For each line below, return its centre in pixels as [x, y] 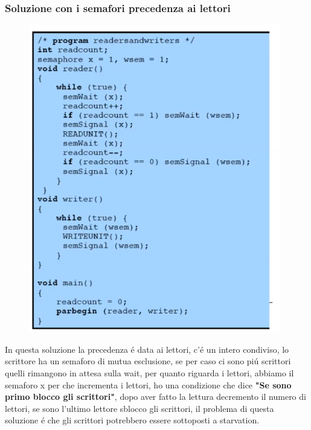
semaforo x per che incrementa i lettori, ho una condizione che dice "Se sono [148, 384]
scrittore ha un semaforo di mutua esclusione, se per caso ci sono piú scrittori [148, 361]
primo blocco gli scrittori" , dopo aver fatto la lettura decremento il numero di [155, 397]
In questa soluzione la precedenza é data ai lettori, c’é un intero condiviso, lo [147, 349]
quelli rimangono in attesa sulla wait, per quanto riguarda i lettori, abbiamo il [149, 373]
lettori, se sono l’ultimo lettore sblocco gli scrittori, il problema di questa [139, 408]
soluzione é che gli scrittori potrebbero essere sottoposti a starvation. [132, 420]
